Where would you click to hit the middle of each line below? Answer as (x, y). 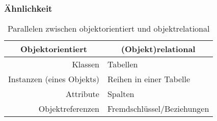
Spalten (121, 94)
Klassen (86, 64)
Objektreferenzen (69, 109)
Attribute (83, 94)
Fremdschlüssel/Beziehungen (158, 109)
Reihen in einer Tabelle (148, 79)
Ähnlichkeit (28, 8)
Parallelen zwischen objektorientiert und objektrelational (108, 29)
